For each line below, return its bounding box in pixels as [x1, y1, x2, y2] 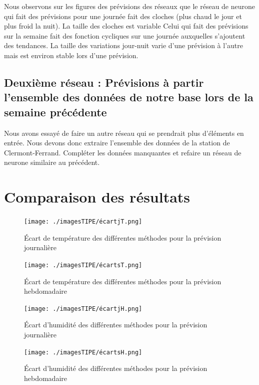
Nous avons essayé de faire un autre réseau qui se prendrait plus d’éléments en [4, 127, 244, 138]
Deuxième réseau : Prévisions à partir [4, 74, 204, 90]
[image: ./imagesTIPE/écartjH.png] [24, 305, 142, 312]
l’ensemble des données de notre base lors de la [4, 89, 253, 105]
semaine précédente [4, 104, 107, 119]
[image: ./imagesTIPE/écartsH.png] [24, 348, 142, 356]
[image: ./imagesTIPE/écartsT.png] [24, 261, 142, 269]
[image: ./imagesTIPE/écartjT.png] [24, 218, 142, 226]
